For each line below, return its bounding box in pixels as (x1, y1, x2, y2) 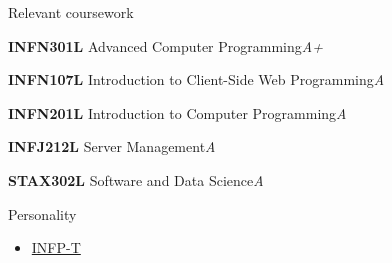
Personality (8, 203, 77, 224)
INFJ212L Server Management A (8, 136, 216, 157)
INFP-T (31, 237, 81, 258)
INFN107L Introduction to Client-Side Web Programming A (8, 69, 385, 90)
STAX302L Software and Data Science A (8, 169, 264, 190)
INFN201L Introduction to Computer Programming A (8, 102, 347, 123)
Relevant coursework (8, 2, 134, 22)
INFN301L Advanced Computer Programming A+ (8, 35, 323, 56)
